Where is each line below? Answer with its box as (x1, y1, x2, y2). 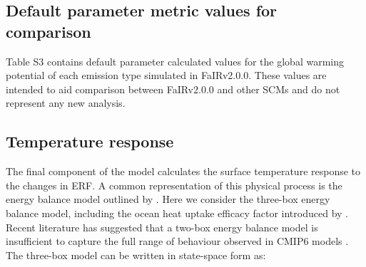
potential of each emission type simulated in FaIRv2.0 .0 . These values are (6, 68, 327, 83)
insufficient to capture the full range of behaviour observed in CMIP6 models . (6, 234, 349, 248)
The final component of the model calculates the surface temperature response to (6, 164, 361, 179)
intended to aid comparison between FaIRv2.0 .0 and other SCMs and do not (6, 81, 340, 96)
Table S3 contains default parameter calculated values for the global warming (6, 53, 344, 68)
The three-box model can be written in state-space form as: (6, 247, 266, 262)
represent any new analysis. (6, 95, 126, 110)
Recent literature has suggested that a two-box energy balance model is (6, 219, 318, 234)
